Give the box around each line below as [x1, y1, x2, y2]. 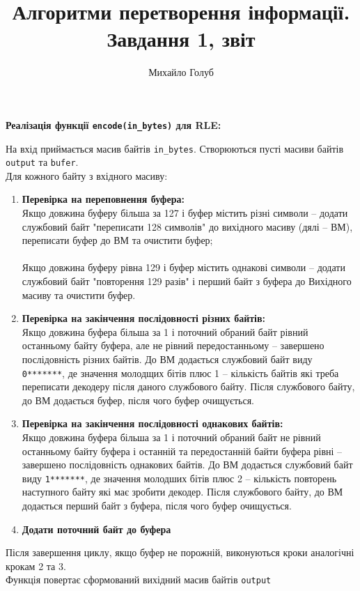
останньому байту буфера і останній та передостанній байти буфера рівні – [22, 443, 343, 458]
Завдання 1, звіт [107, 24, 256, 53]
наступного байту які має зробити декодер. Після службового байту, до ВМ [22, 484, 343, 499]
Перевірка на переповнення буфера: [22, 192, 185, 206]
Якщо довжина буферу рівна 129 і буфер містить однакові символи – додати [22, 260, 345, 275]
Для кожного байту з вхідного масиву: [6, 168, 168, 183]
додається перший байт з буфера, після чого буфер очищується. [22, 498, 292, 513]
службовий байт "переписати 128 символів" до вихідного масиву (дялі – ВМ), [22, 219, 353, 233]
